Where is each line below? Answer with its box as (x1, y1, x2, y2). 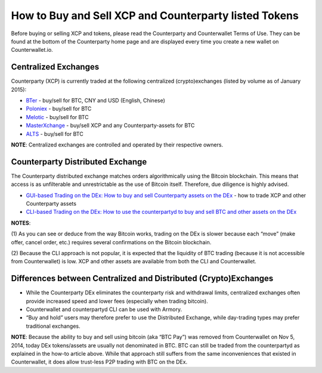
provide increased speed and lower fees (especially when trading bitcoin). (26, 297, 208, 304)
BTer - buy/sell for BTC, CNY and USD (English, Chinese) (26, 97, 165, 104)
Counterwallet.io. (11, 46, 53, 54)
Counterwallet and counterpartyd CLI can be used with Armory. (26, 306, 182, 313)
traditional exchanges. (26, 322, 80, 330)
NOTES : (11, 219, 31, 226)
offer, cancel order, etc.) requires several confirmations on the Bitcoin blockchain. (11, 238, 212, 245)
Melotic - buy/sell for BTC (26, 113, 89, 120)
